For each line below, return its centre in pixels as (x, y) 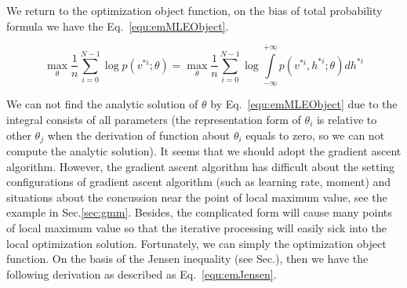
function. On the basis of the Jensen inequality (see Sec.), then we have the (187, 259)
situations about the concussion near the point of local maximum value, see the (197, 197)
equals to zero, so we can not (315, 135)
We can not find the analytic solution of (102, 104)
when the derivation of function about (139, 135)
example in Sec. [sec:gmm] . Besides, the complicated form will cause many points (199, 212)
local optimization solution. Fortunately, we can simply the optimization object (196, 243)
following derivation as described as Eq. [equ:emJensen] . (142, 273)
